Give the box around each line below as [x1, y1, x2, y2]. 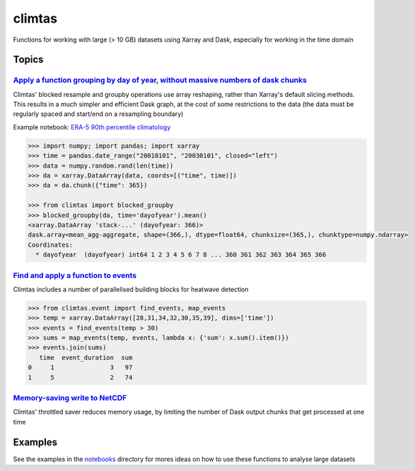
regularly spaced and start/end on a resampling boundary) [13, 110, 184, 118]
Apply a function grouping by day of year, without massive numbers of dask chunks [13, 75, 307, 85]
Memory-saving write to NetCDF [13, 392, 127, 402]
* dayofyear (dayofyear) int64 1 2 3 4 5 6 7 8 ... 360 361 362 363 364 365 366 [35, 251, 327, 259]
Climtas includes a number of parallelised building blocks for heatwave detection [13, 285, 249, 293]
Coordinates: [28, 240, 74, 249]
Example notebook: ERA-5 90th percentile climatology [13, 122, 171, 131]
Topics [13, 54, 44, 66]
